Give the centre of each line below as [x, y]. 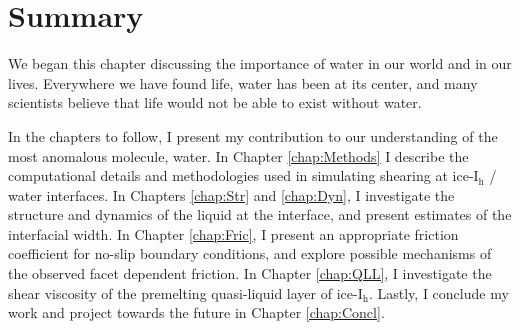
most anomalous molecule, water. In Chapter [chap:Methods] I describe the [238, 155]
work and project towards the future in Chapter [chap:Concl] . [196, 312]
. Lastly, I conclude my [438, 292]
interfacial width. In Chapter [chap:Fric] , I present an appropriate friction [233, 233]
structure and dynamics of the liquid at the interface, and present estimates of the [260, 214]
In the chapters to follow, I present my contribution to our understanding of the [253, 135]
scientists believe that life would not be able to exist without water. [215, 102]
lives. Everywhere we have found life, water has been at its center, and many [243, 82]
